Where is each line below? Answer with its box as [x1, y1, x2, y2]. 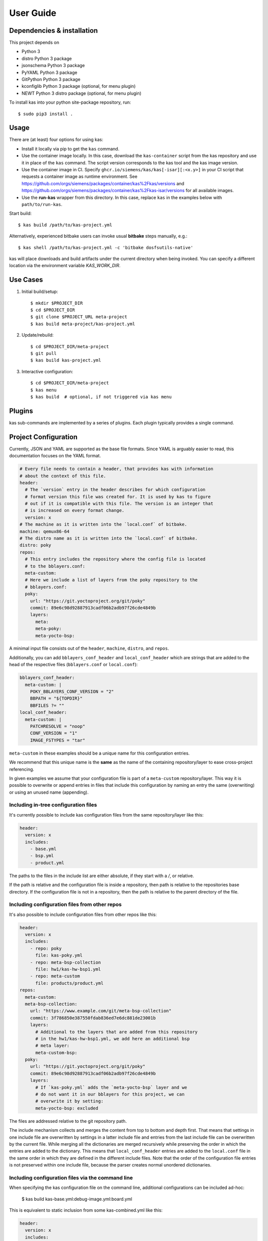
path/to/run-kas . [21, 202, 63, 207]
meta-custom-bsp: [35, 1050, 78, 1055]
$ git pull [30, 350, 57, 356]
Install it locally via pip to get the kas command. [21, 145, 120, 151]
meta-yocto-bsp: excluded [35, 1105, 99, 1111]
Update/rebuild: [21, 332, 54, 338]
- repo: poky [30, 946, 62, 951]
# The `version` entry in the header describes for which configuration [25, 487, 206, 492]
